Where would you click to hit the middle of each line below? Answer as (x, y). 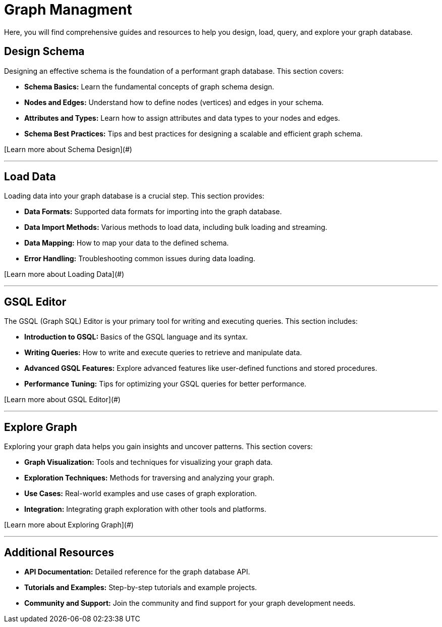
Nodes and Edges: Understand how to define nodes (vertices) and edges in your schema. (174, 102)
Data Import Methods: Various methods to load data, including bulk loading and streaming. (176, 227)
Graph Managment (68, 10)
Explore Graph (41, 427)
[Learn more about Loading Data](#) (64, 274)
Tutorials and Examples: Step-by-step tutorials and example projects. (141, 587)
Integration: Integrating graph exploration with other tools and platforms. (145, 509)
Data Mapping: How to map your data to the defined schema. (127, 243)
